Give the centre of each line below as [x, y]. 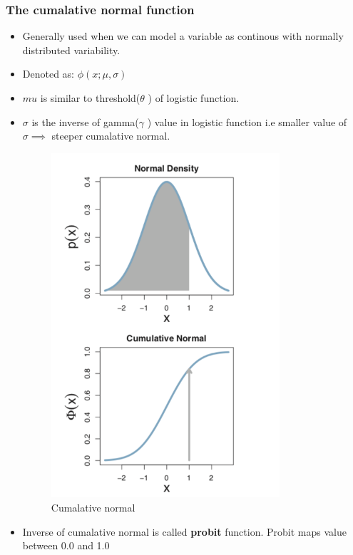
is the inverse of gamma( [85, 121]
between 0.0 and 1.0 [66, 545]
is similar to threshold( [90, 98]
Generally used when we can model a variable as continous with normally [183, 36]
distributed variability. [71, 50]
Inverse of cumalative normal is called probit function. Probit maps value [184, 531]
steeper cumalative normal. [111, 136]
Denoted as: [48, 74]
